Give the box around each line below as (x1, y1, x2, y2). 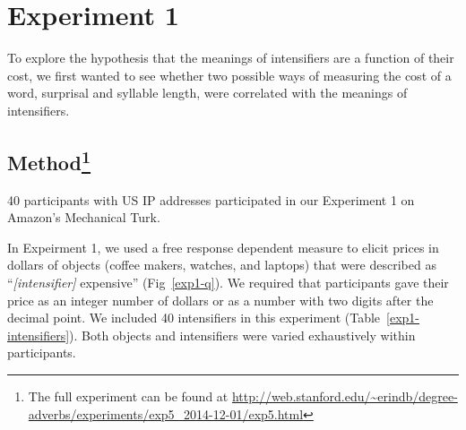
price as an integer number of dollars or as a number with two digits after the (7, 290, 434, 309)
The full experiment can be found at (28, 387, 229, 406)
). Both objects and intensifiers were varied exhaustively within (69, 325, 416, 344)
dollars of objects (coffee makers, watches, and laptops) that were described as (7, 255, 436, 274)
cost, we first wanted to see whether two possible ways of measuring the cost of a (7, 65, 452, 84)
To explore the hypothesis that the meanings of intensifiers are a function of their (7, 48, 454, 67)
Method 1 (7, 144, 91, 176)
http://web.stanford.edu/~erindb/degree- (231, 387, 458, 406)
